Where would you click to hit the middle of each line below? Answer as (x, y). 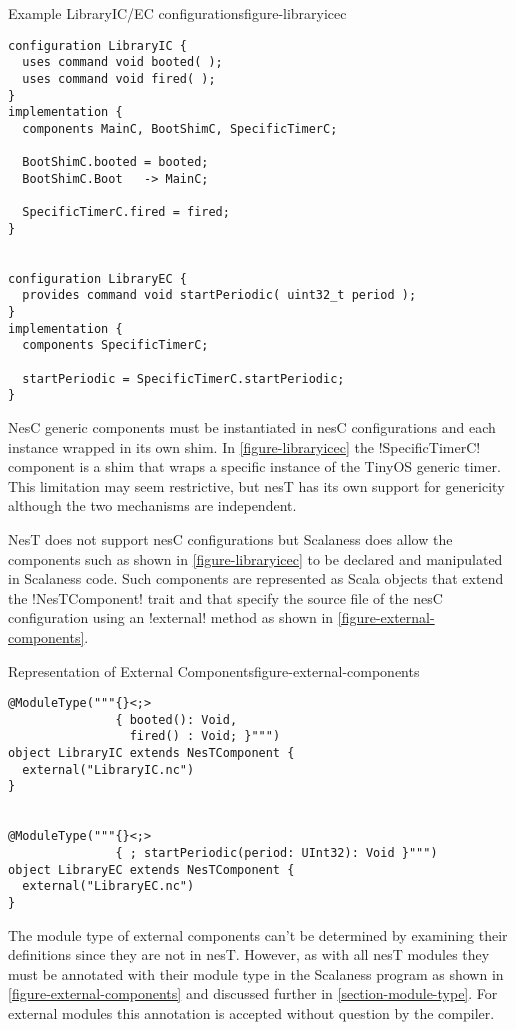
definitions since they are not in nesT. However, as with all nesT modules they (249, 954)
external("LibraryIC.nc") (108, 769)
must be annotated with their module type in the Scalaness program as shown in (256, 973)
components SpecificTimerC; (115, 345)
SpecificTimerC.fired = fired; (126, 212)
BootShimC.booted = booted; (115, 162)
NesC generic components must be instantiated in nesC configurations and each (252, 427)
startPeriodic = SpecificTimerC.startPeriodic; (183, 378)
